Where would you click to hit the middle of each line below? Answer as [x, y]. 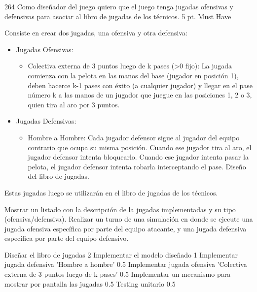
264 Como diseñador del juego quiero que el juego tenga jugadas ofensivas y [119, 6]
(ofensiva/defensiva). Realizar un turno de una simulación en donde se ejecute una [129, 219]
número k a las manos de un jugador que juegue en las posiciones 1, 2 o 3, [140, 95]
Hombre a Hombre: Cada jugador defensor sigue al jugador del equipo [134, 137]
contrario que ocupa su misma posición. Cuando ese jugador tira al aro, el [140, 147]
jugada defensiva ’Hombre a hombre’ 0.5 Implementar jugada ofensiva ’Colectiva [126, 264]
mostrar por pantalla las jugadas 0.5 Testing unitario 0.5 [90, 283]
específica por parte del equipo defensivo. [67, 238]
